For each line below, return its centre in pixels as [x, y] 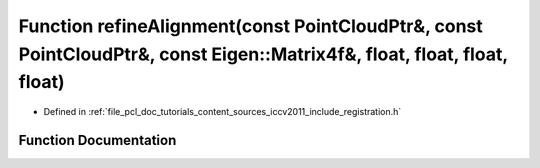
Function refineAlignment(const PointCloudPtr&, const [251, 26]
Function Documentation [97, 140]
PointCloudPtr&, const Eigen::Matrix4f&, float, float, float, [263, 54]
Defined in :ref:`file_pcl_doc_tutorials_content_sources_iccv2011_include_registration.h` [222, 112]
